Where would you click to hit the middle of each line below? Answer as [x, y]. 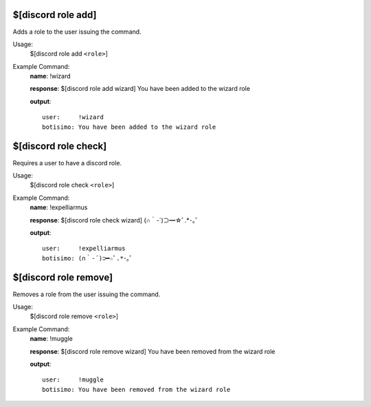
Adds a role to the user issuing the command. [77, 32]
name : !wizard [50, 76]
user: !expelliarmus [84, 249]
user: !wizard [73, 117]
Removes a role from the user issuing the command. [87, 294]
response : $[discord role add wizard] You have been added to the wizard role [140, 89]
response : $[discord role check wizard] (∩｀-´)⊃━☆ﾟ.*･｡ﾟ [114, 220]
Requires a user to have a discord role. [67, 163]
